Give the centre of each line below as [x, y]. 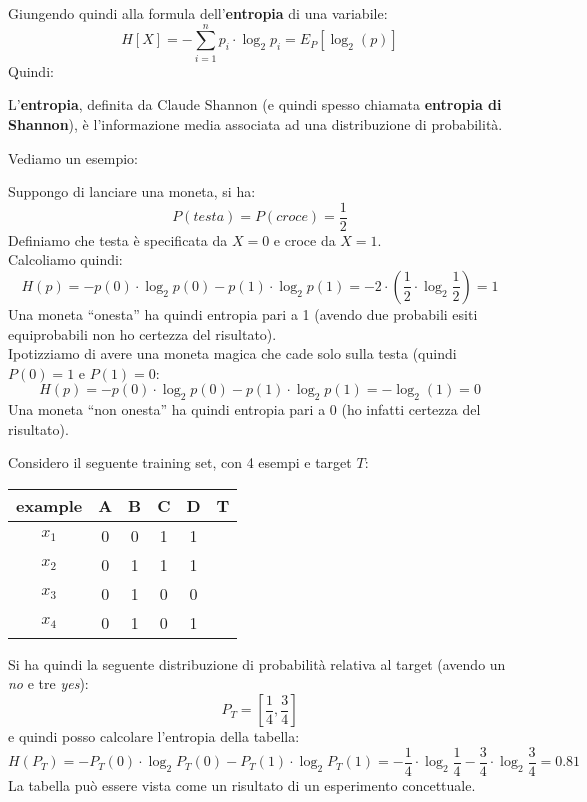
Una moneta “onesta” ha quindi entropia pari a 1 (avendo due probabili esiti [243, 313]
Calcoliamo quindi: [65, 259]
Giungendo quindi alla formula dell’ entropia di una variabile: [198, 13]
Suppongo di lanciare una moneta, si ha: [132, 191]
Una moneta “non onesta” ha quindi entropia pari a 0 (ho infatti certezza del [244, 409]
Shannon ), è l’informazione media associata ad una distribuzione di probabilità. [255, 123]
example [49, 505]
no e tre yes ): [48, 683]
